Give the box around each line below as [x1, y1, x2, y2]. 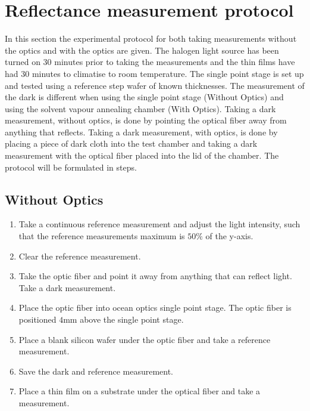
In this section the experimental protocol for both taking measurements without [5, 32, 297, 45]
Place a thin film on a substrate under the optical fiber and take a [18, 385, 261, 397]
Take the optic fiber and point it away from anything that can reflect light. [18, 270, 292, 282]
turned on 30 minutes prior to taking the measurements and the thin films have [5, 55, 295, 68]
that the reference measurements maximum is [18, 230, 185, 242]
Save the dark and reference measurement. [18, 364, 174, 377]
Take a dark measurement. [18, 281, 116, 293]
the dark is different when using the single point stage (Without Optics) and [5, 91, 284, 103]
